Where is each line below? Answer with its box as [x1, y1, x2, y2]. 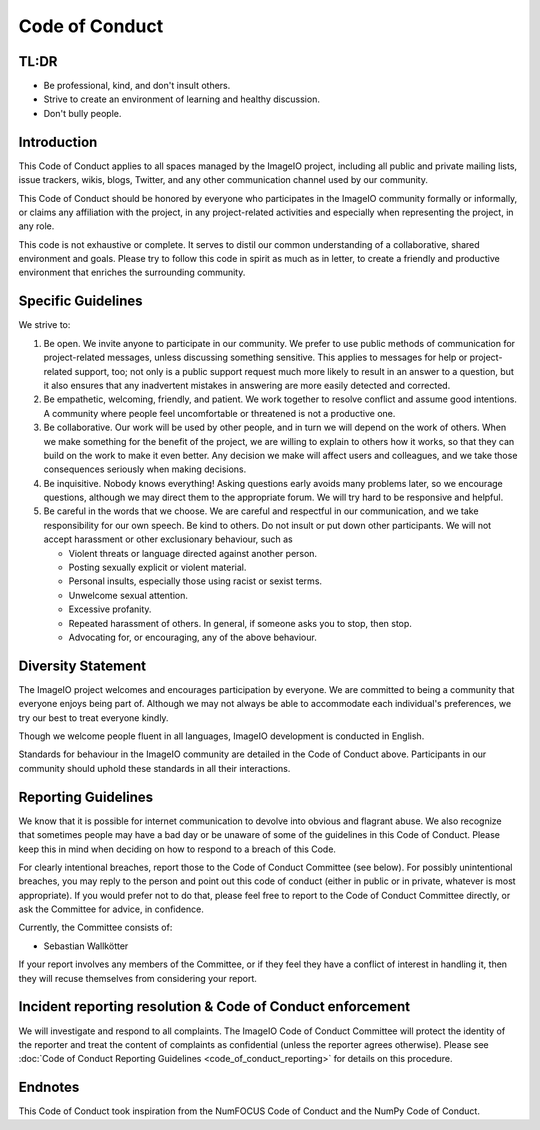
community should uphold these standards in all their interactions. [18, 762, 291, 774]
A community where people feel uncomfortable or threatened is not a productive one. [43, 407, 396, 419]
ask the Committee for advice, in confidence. [18, 903, 204, 915]
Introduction [18, 133, 98, 150]
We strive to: [18, 319, 71, 331]
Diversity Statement [18, 657, 147, 674]
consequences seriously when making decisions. [43, 463, 247, 475]
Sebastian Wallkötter [43, 940, 129, 952]
